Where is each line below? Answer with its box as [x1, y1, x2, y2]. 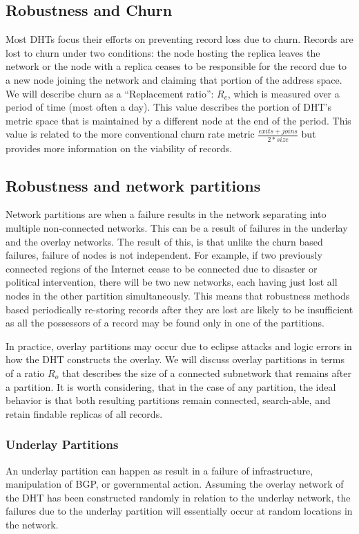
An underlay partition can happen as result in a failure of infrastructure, [6, 463, 313, 477]
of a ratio [6, 366, 45, 380]
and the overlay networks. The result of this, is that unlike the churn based [6, 234, 323, 248]
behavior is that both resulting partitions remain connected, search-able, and [6, 393, 331, 407]
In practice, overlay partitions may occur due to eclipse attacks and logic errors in [6, 338, 352, 353]
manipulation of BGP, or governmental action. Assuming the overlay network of [6, 477, 344, 491]
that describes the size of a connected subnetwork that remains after [61, 366, 351, 380]
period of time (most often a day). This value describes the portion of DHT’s [6, 100, 332, 114]
